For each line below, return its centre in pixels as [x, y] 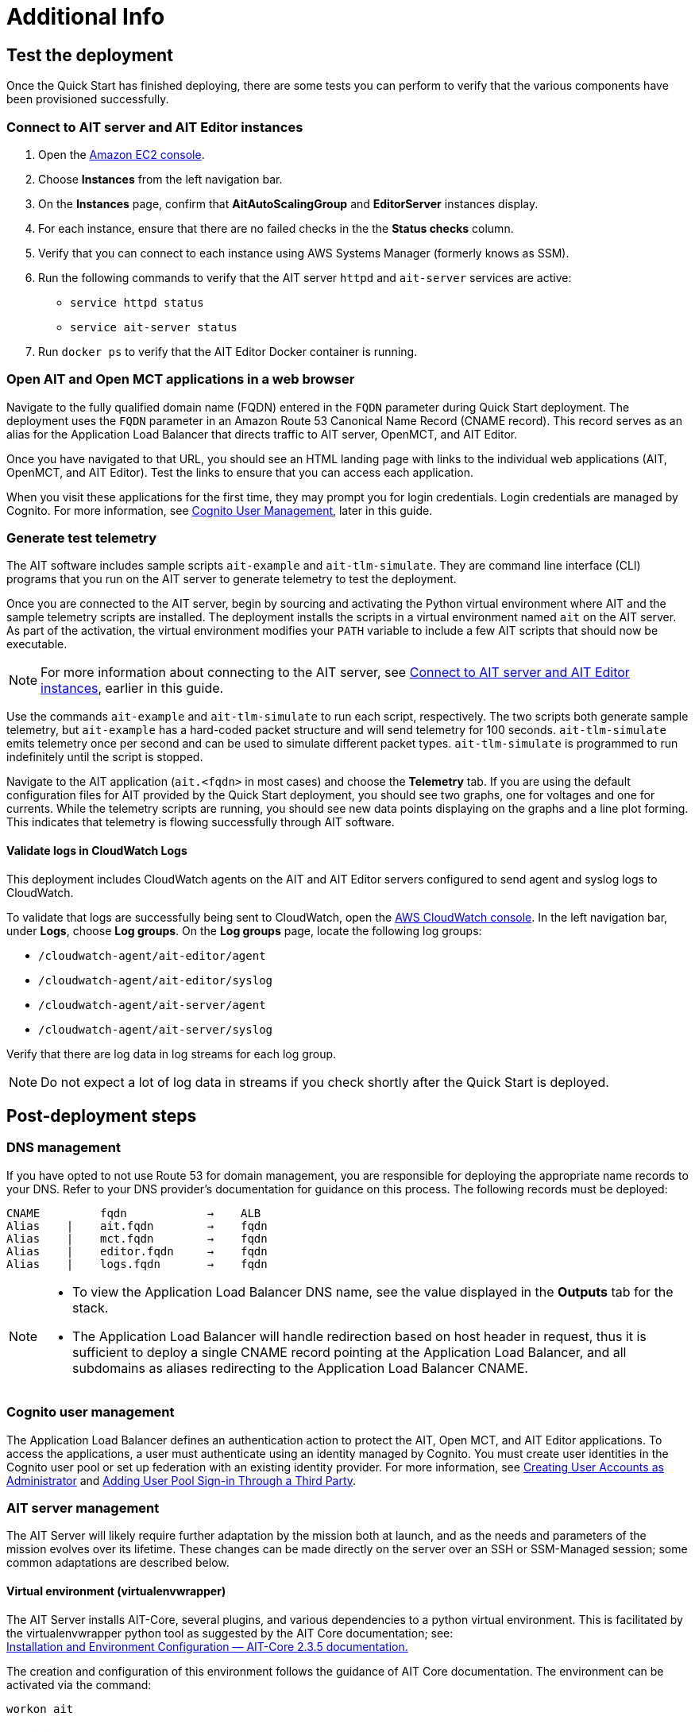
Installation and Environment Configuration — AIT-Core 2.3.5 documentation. [207, 1646]
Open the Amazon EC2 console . [122, 154]
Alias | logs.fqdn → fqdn [137, 1264]
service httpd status [137, 302]
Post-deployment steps [102, 1116]
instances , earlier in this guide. [132, 688]
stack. [91, 1307]
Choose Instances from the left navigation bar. [160, 179]
